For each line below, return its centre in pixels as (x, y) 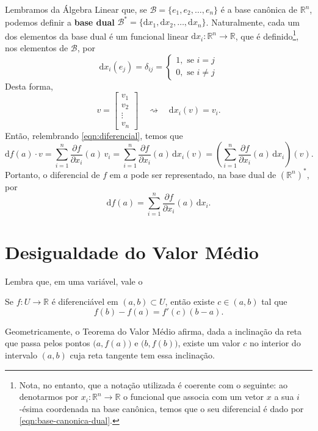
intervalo (21, 354)
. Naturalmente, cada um (253, 22)
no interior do (275, 343)
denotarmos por (49, 397)
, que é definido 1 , (267, 35)
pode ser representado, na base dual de (204, 174)
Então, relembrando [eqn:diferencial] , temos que (94, 135)
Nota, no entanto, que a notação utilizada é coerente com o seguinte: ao (153, 384)
